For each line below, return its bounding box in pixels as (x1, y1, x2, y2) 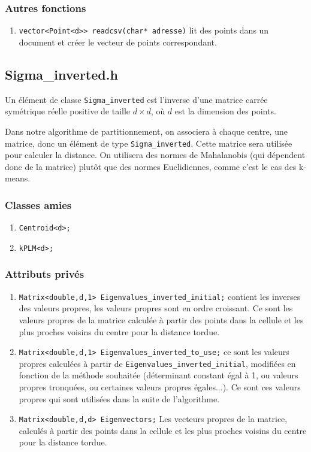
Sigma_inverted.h (5, 65, 118, 83)
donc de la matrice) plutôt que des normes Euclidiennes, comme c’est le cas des (5, 160, 297, 172)
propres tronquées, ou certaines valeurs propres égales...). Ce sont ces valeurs (19, 381, 301, 393)
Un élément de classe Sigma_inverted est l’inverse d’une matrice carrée (5, 93, 268, 105)
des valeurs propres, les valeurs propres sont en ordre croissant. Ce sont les (19, 302, 293, 314)
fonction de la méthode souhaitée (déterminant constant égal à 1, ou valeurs (19, 369, 298, 381)
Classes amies (5, 197, 72, 212)
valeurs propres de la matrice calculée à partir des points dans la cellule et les (19, 313, 304, 326)
